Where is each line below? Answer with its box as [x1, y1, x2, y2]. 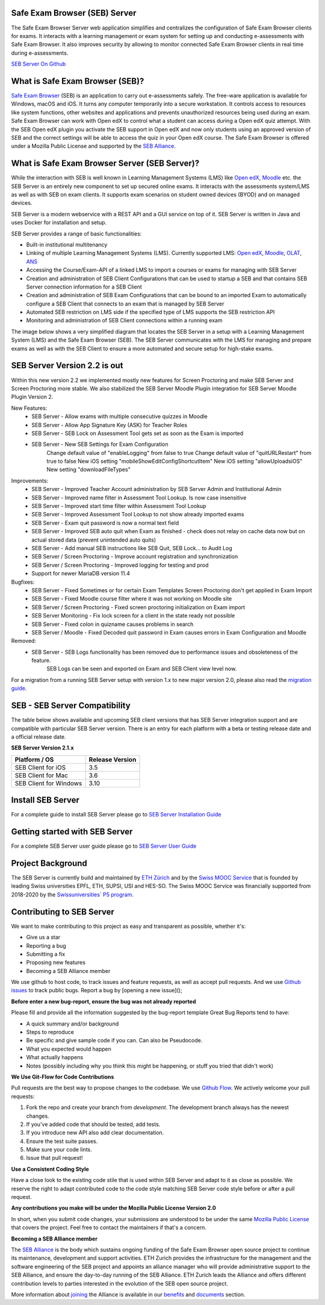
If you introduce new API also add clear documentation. [26, 1129, 164, 1136]
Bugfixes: [11, 578, 35, 586]
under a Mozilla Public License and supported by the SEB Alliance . [11, 142, 176, 150]
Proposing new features [26, 959, 85, 966]
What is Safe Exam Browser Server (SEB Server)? [11, 158, 200, 169]
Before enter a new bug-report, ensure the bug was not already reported [11, 998, 196, 1005]
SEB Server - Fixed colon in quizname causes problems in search [31, 621, 194, 628]
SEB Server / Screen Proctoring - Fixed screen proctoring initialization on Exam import [31, 603, 246, 611]
